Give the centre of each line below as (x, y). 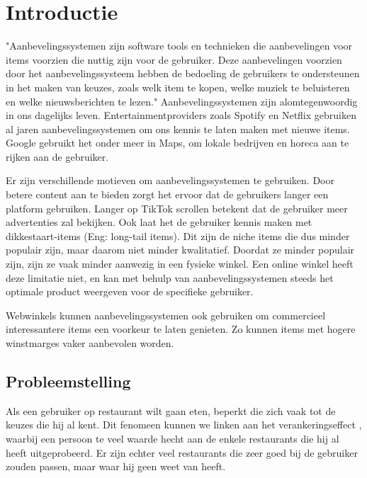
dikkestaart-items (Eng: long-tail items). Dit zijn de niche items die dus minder (178, 235)
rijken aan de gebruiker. (57, 156)
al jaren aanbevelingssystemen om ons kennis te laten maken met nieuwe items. (178, 129)
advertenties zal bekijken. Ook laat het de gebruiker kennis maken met (159, 222)
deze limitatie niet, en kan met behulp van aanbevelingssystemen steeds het (170, 277)
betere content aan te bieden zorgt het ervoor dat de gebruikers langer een (167, 194)
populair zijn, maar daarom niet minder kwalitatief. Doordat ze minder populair (180, 250)
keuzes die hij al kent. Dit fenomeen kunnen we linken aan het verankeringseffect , (184, 425)
